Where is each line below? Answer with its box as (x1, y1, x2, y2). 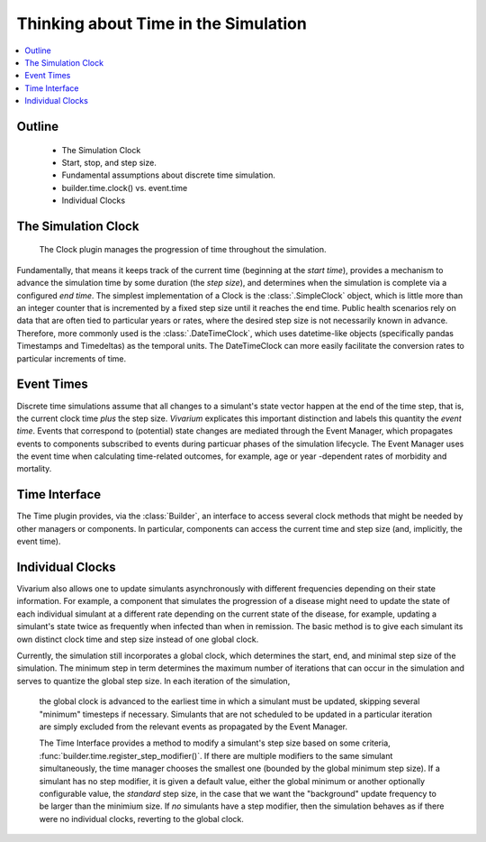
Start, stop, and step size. (61, 157, 157, 168)
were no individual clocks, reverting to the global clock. (39, 813, 245, 824)
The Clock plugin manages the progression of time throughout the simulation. (39, 244, 328, 255)
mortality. (16, 463, 52, 474)
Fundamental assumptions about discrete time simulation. (61, 169, 276, 180)
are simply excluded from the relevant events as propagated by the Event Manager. (39, 721, 348, 732)
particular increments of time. (16, 352, 127, 364)
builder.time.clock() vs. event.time (61, 182, 188, 193)
